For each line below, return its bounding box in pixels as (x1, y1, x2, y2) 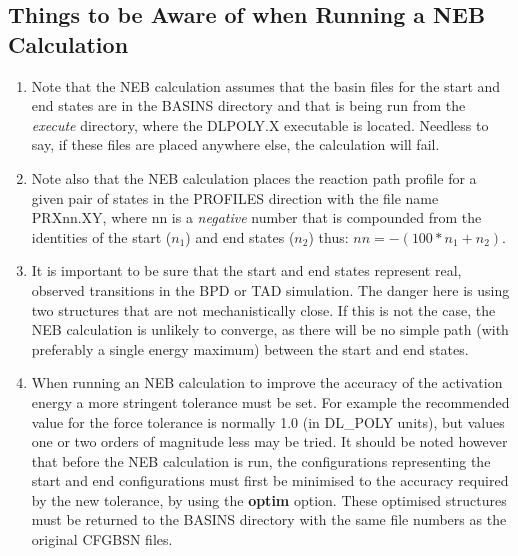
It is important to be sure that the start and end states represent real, (31, 260, 462, 281)
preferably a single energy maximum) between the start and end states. (31, 338, 469, 359)
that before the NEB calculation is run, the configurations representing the (31, 450, 491, 471)
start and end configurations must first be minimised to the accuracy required (31, 470, 509, 491)
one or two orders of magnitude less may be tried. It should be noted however (31, 431, 508, 452)
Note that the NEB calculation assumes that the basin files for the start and (31, 75, 501, 96)
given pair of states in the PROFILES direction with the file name (31, 187, 439, 208)
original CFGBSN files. (31, 529, 173, 550)
